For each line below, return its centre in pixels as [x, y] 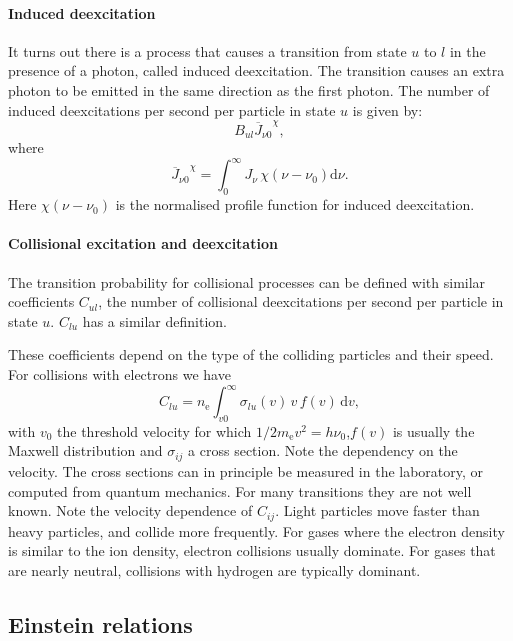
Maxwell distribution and [85, 450]
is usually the [433, 430]
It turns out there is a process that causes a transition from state [207, 50]
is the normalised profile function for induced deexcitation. [295, 204]
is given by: [387, 109]
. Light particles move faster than [377, 510]
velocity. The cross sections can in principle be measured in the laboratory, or [246, 470]
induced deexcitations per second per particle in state [172, 109]
